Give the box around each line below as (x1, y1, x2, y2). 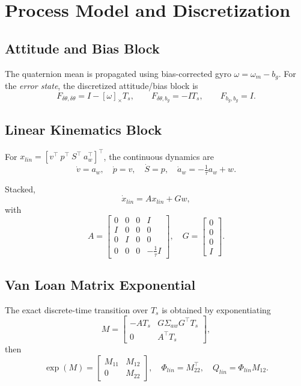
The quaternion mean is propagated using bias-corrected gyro (5, 67, 231, 79)
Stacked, (5, 183, 35, 195)
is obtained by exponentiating (162, 303, 271, 316)
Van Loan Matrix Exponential (5, 275, 196, 293)
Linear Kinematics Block (5, 120, 162, 138)
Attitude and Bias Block (5, 38, 160, 57)
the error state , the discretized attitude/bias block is (5, 79, 198, 92)
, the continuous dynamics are (103, 150, 214, 162)
